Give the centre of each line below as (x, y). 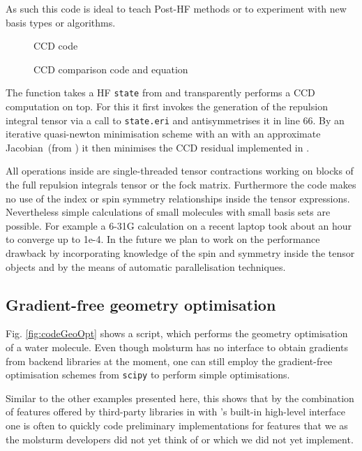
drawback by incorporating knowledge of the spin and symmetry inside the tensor (180, 253)
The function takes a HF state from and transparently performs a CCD (160, 93)
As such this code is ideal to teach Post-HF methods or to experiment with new (176, 8)
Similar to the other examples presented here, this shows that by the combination (180, 398)
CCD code (56, 46)
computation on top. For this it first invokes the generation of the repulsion (167, 106)
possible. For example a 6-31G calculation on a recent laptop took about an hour (179, 225)
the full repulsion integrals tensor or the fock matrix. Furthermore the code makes (181, 185)
